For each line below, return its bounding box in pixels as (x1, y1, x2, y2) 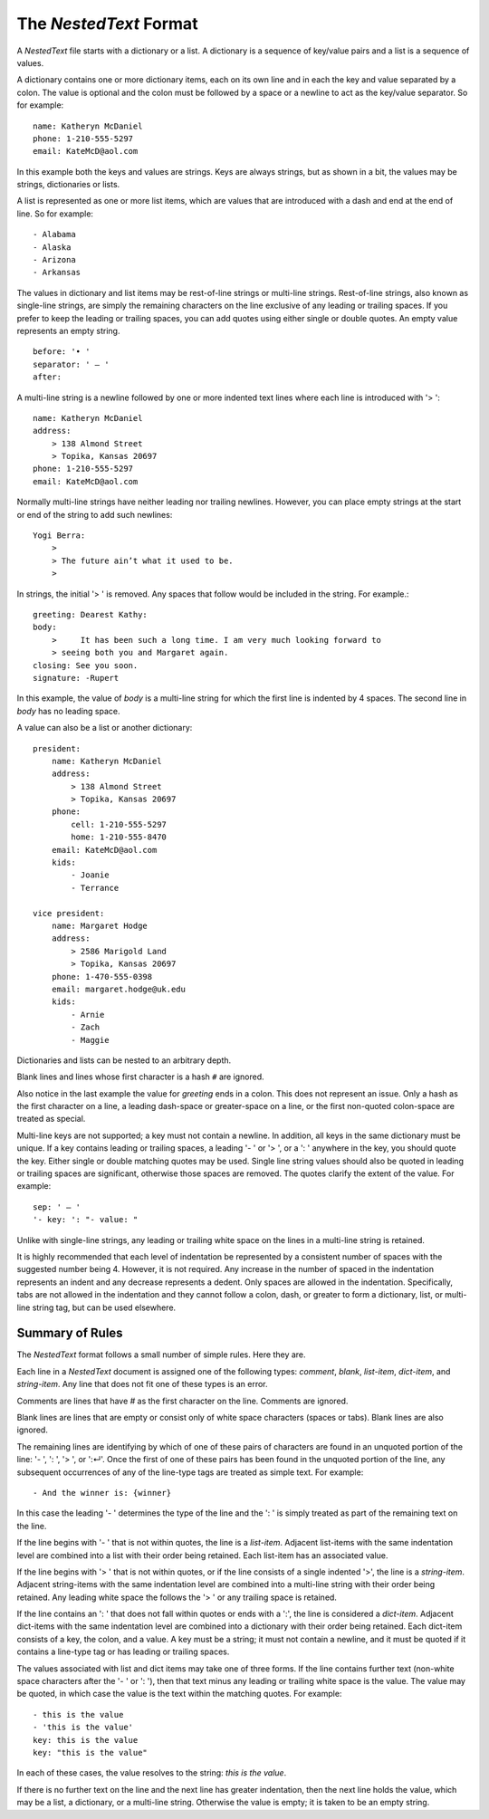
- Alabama (33, 229, 76, 240)
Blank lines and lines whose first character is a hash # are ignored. (16, 1071, 264, 1082)
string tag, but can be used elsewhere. (32, 1302, 177, 1313)
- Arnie (71, 1010, 105, 1020)
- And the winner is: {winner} (33, 1488, 172, 1498)
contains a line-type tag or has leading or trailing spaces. (16, 1646, 230, 1657)
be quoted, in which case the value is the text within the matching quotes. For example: (16, 1689, 342, 1699)
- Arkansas (33, 267, 81, 278)
